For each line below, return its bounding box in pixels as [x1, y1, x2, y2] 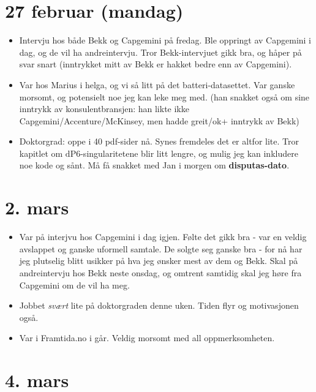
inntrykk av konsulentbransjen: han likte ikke [19, 102, 189, 115]
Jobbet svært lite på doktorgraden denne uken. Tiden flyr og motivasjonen [19, 299, 299, 312]
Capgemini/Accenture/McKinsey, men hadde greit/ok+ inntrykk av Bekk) [19, 114, 299, 127]
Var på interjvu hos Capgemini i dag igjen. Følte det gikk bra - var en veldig [19, 230, 307, 243]
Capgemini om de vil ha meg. [19, 278, 130, 291]
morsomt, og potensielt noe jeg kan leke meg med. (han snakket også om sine [19, 90, 310, 103]
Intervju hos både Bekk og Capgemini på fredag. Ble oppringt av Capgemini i [19, 34, 312, 47]
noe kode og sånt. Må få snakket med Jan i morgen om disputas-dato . [19, 159, 290, 171]
